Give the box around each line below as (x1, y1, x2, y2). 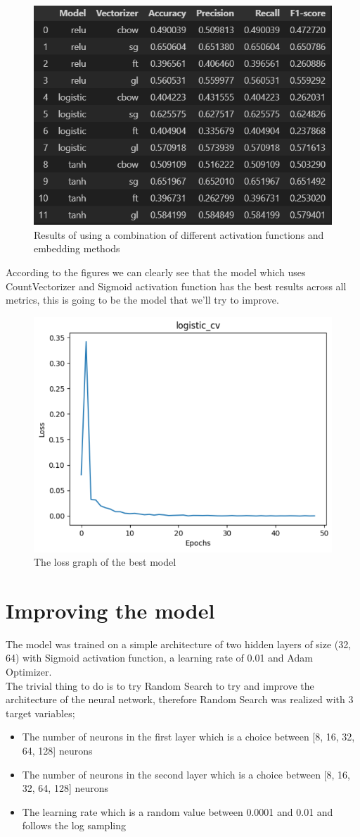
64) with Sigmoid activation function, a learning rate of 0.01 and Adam (6, 650, 313, 665)
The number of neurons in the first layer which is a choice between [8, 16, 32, (22, 729, 355, 744)
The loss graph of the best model (34, 554, 176, 569)
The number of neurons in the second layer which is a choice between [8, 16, (22, 767, 350, 781)
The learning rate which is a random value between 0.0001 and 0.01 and (22, 804, 333, 819)
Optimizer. (6, 664, 52, 679)
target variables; (6, 705, 75, 720)
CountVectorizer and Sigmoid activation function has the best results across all (6, 278, 347, 293)
